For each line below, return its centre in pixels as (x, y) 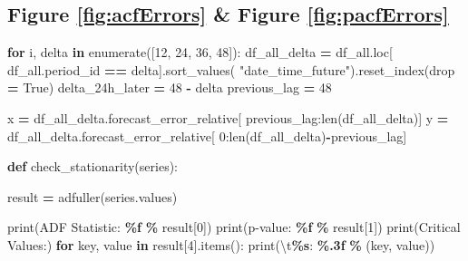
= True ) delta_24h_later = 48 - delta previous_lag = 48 (170, 87)
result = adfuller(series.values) (93, 196)
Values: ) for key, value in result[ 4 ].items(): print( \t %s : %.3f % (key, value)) (221, 244)
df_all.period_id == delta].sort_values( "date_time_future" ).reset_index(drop (231, 69)
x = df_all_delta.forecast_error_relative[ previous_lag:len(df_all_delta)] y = (228, 117)
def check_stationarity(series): (93, 166)
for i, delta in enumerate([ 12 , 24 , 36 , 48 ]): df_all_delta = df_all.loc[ (200, 52)
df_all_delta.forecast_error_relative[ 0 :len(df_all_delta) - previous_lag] (207, 135)
